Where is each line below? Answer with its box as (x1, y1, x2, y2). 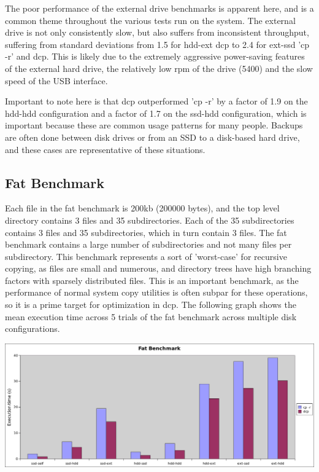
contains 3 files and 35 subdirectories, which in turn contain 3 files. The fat (5, 226, 287, 238)
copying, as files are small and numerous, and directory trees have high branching (5, 262, 312, 275)
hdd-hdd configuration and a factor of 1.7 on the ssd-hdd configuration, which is (5, 106, 307, 119)
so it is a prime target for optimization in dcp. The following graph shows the (5, 298, 296, 311)
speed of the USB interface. (5, 74, 108, 87)
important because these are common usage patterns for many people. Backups (5, 119, 303, 132)
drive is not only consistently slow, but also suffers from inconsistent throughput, (5, 26, 309, 39)
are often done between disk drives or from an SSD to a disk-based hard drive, (5, 130, 300, 143)
